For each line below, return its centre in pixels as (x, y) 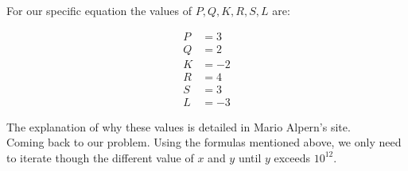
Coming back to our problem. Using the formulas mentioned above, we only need (204, 142)
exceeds (292, 157)
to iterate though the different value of (100, 157)
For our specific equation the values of (99, 10)
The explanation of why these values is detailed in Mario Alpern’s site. (179, 126)
